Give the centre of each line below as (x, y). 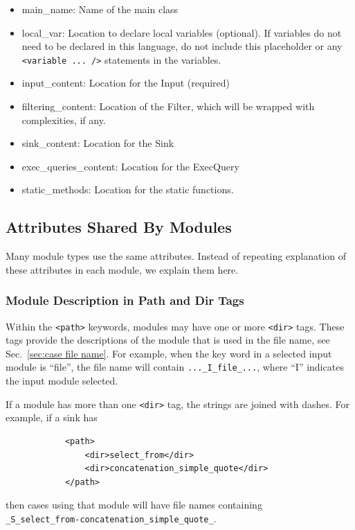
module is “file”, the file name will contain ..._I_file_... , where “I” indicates (175, 367)
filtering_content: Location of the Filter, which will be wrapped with (168, 106)
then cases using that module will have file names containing (134, 505)
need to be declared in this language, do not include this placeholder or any (182, 46)
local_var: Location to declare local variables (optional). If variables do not (182, 32)
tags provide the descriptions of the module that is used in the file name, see (168, 340)
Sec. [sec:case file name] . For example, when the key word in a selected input (169, 353)
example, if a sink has (52, 417)
